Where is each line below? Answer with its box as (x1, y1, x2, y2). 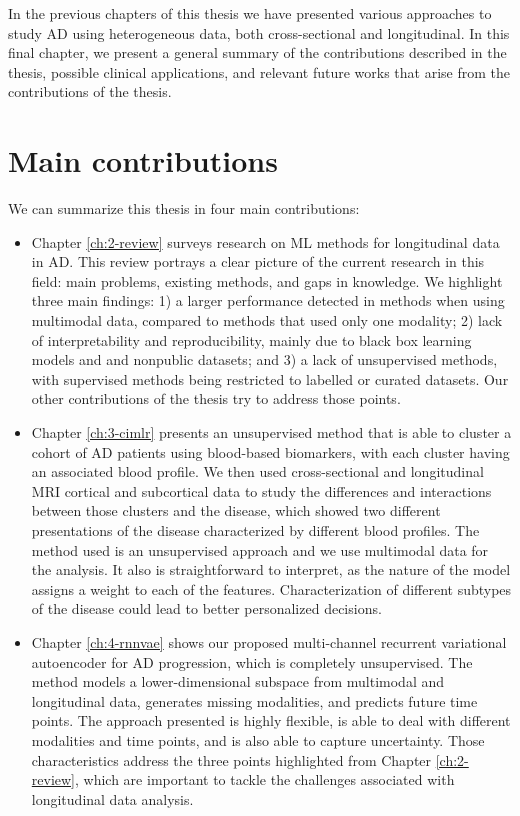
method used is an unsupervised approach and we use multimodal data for (31, 539, 489, 560)
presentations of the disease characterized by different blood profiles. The (31, 520, 480, 540)
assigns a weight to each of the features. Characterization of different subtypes (31, 578, 512, 599)
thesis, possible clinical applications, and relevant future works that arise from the (8, 61, 511, 82)
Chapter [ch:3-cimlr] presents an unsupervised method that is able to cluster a (31, 422, 512, 443)
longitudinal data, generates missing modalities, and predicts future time (31, 690, 478, 711)
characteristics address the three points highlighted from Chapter (31, 749, 432, 770)
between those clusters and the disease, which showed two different (31, 500, 441, 521)
